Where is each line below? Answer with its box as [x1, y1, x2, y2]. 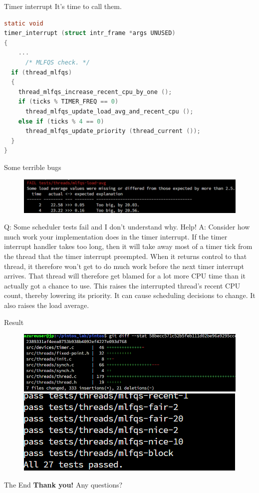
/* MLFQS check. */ [25, 58, 90, 66]
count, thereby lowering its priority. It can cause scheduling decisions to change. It [4, 290, 256, 300]
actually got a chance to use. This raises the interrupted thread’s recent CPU [4, 280, 241, 290]
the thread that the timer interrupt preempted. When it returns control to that [4, 251, 247, 261]
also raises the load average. [4, 299, 89, 310]
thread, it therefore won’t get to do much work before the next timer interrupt [4, 260, 244, 271]
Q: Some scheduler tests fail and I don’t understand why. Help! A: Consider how [4, 221, 250, 232]
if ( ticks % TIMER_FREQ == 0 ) [18, 98, 119, 105]
